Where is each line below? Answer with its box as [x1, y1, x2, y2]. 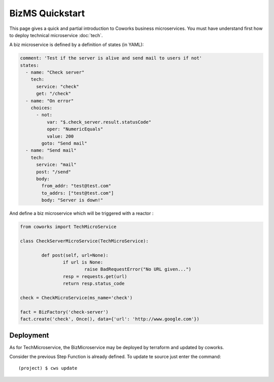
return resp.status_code [62, 281, 125, 287]
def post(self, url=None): [41, 252, 109, 258]
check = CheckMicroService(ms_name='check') [20, 295, 133, 300]
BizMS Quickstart [9, 8, 85, 19]
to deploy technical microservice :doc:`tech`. [9, 32, 103, 38]
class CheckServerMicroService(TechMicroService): [20, 238, 149, 244]
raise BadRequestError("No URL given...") [84, 266, 192, 272]
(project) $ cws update [18, 365, 78, 371]
